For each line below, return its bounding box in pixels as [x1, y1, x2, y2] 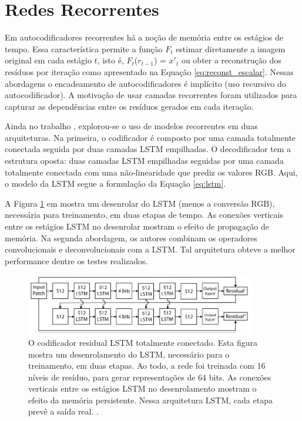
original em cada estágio [5, 54, 92, 66]
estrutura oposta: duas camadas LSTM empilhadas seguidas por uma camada [5, 154, 284, 167]
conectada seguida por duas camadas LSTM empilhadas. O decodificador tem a [5, 143, 291, 155]
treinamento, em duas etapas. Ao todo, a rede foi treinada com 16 [28, 359, 266, 372]
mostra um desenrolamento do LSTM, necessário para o [28, 348, 230, 360]
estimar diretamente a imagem [176, 42, 286, 55]
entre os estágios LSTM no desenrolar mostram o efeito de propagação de [5, 220, 269, 233]
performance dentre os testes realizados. [5, 254, 148, 267]
